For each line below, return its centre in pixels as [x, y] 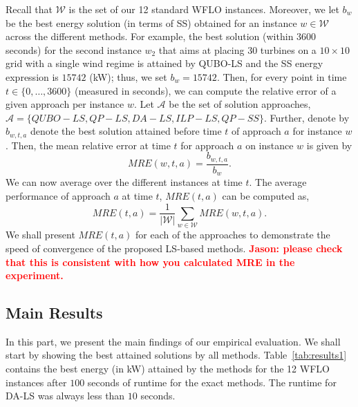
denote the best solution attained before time [126, 131]
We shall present [40, 235]
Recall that [29, 9]
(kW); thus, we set [128, 76]
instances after [36, 382]
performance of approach [58, 195]
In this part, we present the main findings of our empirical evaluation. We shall [173, 341]
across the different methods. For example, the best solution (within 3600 [161, 36]
